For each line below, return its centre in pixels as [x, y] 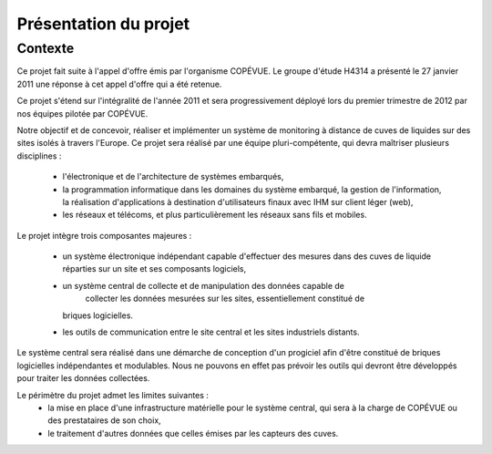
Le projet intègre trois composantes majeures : [104, 235]
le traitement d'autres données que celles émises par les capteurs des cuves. [193, 433]
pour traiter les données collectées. [83, 378]
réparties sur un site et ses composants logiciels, [154, 269]
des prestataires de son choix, [104, 420]
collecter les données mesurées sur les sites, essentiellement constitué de [225, 299]
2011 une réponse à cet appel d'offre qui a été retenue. [119, 84]
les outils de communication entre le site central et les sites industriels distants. [211, 332]
